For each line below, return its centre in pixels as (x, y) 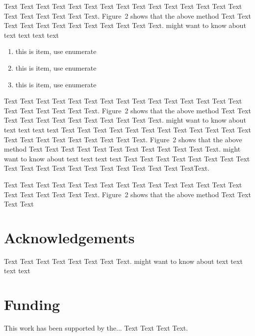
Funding (32, 304)
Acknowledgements (69, 237)
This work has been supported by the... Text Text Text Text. (96, 328)
